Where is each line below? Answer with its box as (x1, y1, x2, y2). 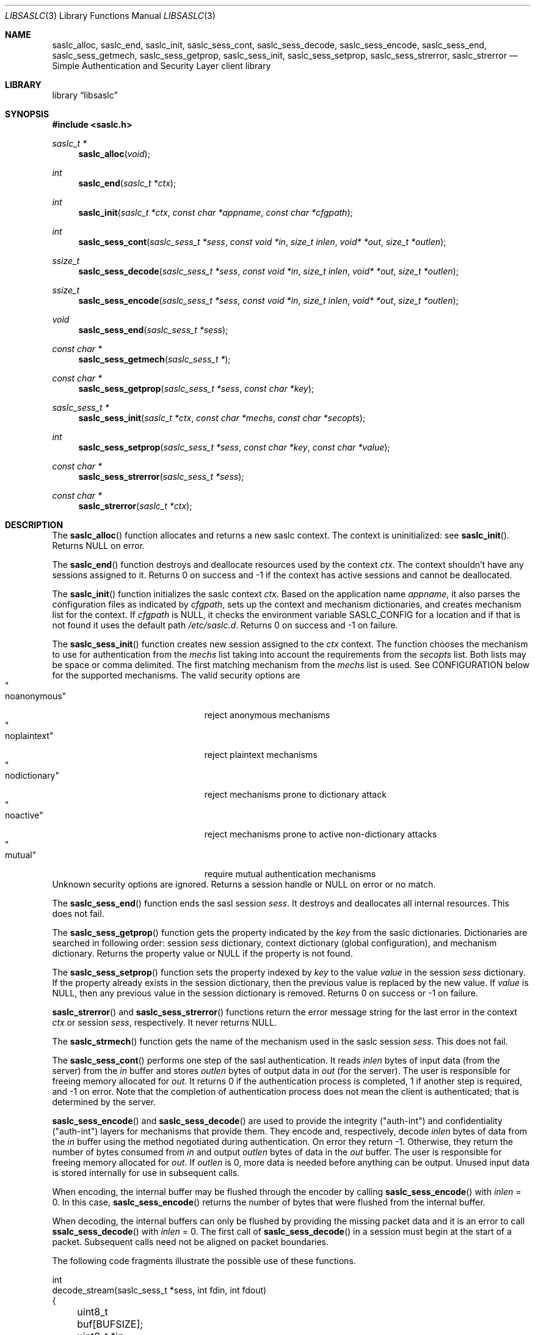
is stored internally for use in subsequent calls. (52, 1168, 240, 1178)
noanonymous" (5, 691, 67, 701)
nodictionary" (5, 770, 60, 781)
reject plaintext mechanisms (204, 749, 318, 760)
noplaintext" (5, 730, 54, 741)
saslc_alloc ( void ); (78, 149, 150, 159)
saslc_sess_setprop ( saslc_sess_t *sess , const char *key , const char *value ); (78, 442, 390, 452)
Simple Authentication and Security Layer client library (52, 61, 271, 71)
